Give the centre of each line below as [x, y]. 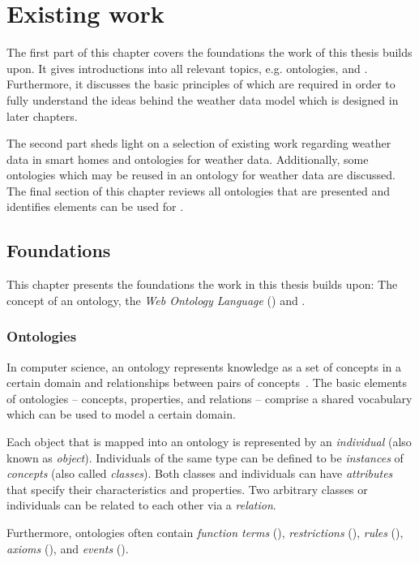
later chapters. [42, 116]
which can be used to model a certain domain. [121, 414]
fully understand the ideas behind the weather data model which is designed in [203, 99]
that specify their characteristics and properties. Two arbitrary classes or [187, 489]
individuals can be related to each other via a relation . [141, 505]
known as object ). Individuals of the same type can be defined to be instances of [205, 457]
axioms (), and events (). [68, 548]
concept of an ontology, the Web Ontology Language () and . [156, 300]
